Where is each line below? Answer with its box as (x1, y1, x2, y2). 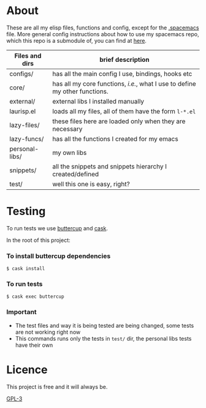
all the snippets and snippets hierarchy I (51, 162, 167, 170)
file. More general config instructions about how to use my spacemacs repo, (6, 30, 199, 37)
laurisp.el (9, 107, 36, 115)
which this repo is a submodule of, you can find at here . (6, 37, 147, 44)
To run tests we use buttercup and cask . (6, 224, 109, 232)
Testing (6, 205, 46, 218)
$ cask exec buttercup (6, 293, 64, 300)
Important (6, 308, 37, 316)
